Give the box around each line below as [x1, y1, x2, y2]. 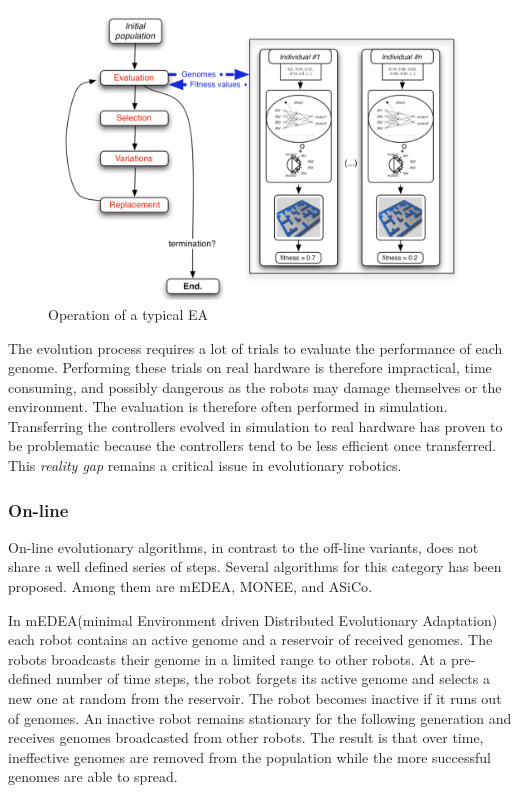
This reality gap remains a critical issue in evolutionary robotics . [8, 455, 402, 476]
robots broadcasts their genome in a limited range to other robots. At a [8, 648, 447, 669]
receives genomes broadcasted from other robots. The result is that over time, [8, 727, 484, 748]
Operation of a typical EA [48, 303, 209, 324]
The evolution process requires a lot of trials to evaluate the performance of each [8, 337, 503, 358]
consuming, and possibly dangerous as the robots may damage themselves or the [8, 376, 502, 397]
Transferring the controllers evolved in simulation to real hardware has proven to [8, 415, 503, 436]
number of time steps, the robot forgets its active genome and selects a [56, 668, 490, 689]
